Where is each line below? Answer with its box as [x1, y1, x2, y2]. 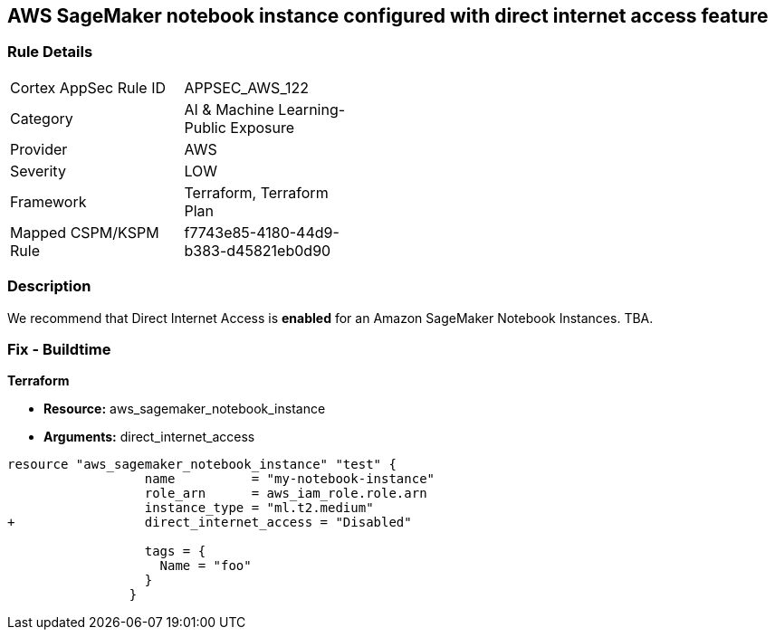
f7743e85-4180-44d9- [184, 223, 340, 242]
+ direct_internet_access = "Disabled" [7, 515, 412, 530]
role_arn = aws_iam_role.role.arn [144, 486, 427, 501]
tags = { [144, 544, 206, 559]
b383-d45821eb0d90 [184, 241, 331, 260]
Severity [10, 161, 66, 180]
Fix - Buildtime [7, 339, 111, 358]
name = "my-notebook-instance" [144, 471, 435, 487]
